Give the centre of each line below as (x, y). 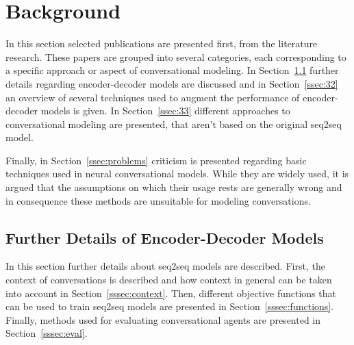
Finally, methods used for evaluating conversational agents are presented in (163, 319)
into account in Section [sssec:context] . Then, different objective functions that (171, 293)
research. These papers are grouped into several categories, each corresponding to (176, 56)
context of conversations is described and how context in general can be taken (169, 280)
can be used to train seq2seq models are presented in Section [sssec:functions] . (170, 306)
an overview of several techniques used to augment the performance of (153, 97)
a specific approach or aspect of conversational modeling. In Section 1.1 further (172, 70)
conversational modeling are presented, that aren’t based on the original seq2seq (174, 124)
